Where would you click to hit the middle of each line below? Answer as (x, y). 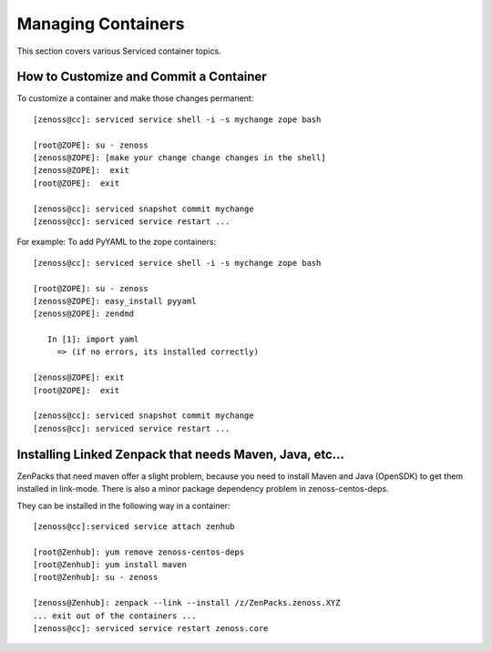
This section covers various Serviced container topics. (119, 51)
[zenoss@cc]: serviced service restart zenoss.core (151, 629)
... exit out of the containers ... (115, 616)
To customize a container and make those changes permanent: (135, 98)
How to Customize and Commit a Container (142, 77)
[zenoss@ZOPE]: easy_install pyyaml (115, 301)
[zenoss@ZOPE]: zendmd (84, 314)
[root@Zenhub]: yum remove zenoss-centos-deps (139, 552)
